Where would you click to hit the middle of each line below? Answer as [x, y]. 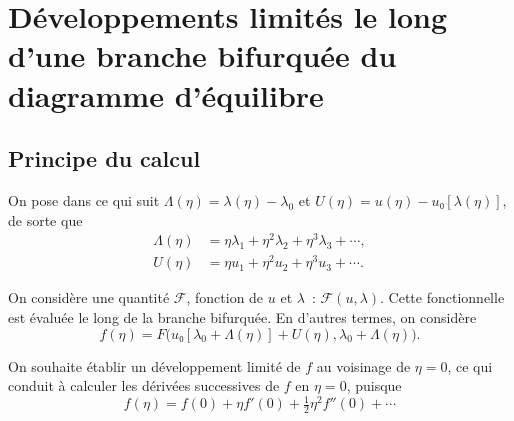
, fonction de [225, 297]
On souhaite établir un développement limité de [154, 365]
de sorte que [45, 219]
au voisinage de [363, 365]
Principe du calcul [104, 158]
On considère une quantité [89, 297]
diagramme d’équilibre [166, 94]
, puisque [374, 385]
